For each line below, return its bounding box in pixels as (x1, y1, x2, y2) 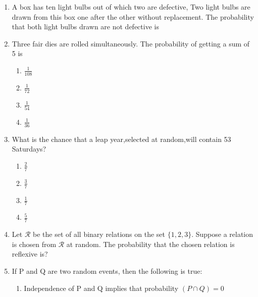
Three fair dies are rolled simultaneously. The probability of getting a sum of (12, 38, 250, 48)
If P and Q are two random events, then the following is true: (12, 266, 202, 276)
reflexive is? (12, 249, 48, 259)
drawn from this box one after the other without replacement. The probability (12, 11, 254, 22)
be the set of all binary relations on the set (32, 229, 166, 239)
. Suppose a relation (191, 229, 253, 239)
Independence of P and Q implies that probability (24, 282, 179, 293)
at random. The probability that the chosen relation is (66, 238, 235, 249)
